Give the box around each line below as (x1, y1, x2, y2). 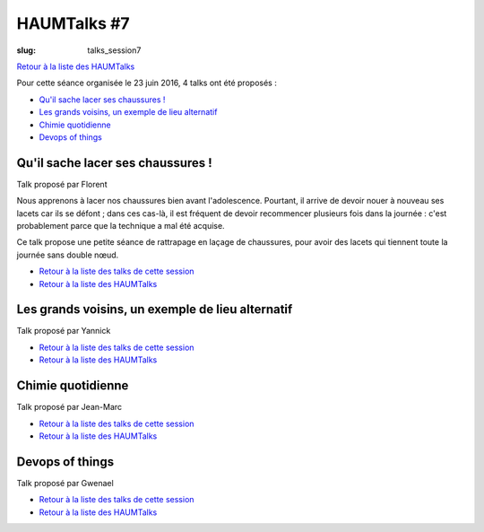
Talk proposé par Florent (16, 179, 108, 189)
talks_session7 (87, 45, 142, 56)
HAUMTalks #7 (16, 13, 130, 33)
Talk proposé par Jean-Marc (16, 402, 123, 413)
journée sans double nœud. (16, 249, 119, 260)
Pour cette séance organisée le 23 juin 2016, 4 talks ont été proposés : (16, 77, 277, 89)
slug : (16, 45, 36, 56)
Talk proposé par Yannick (16, 326, 111, 336)
